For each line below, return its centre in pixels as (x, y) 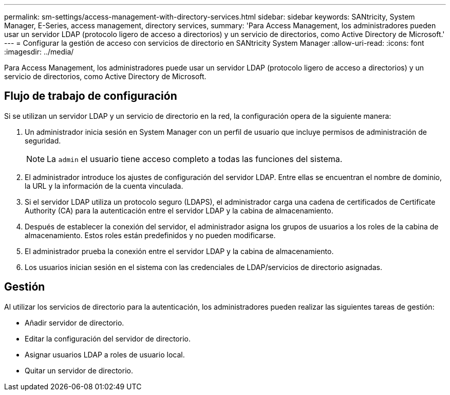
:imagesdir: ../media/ (39, 52)
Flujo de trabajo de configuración (91, 96)
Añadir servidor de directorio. (74, 322)
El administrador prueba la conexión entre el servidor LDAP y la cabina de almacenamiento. (179, 251)
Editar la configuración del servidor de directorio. (108, 338)
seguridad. (43, 140)
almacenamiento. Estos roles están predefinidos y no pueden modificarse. (150, 235)
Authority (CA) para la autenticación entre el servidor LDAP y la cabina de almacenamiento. (179, 210)
